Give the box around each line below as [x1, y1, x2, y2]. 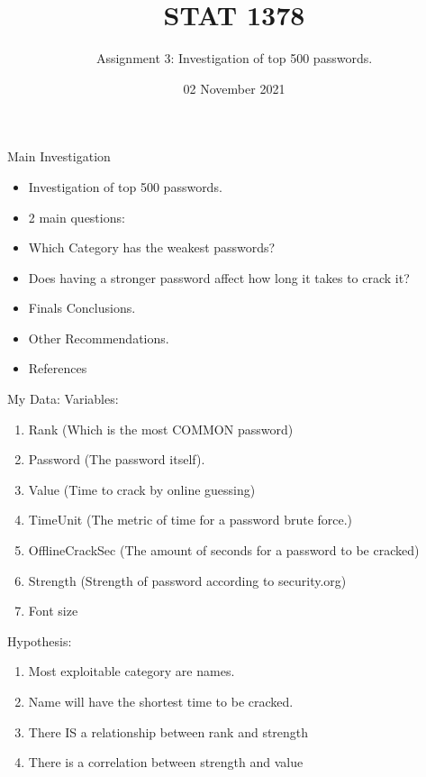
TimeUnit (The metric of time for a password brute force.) [28, 510, 353, 529]
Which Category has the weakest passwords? [28, 238, 276, 257]
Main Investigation [7, 147, 111, 166]
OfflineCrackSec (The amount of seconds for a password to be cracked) [28, 541, 420, 560]
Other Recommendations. [28, 328, 169, 347]
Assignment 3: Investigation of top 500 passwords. [95, 49, 373, 68]
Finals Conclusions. [28, 298, 136, 317]
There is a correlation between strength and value [28, 753, 304, 772]
